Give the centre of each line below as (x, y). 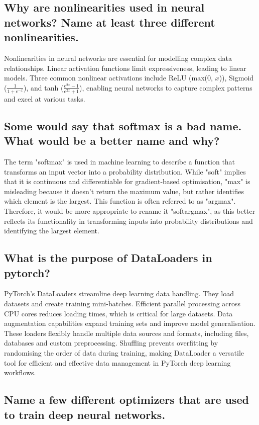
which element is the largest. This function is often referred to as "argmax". (120, 201)
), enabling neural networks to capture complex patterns (166, 87)
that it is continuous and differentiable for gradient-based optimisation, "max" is (127, 181)
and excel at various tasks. (45, 98)
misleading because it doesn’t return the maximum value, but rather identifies (124, 191)
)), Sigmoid (236, 78)
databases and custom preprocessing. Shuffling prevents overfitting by (111, 343)
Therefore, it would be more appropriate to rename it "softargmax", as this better (130, 211)
